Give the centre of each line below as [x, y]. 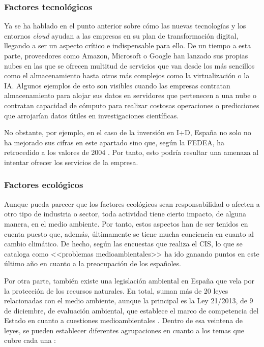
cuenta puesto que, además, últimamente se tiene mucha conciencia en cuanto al [129, 233]
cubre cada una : [30, 340]
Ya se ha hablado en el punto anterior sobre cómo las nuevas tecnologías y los [125, 26]
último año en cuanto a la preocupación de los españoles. [93, 263]
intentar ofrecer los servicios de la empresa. [71, 162]
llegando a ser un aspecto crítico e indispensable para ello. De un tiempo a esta [128, 45]
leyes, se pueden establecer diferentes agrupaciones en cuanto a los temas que [124, 330]
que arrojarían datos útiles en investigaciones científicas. [92, 115]
